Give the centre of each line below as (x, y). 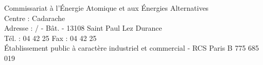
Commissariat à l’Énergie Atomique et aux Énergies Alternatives (107, 8)
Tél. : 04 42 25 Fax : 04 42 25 (50, 38)
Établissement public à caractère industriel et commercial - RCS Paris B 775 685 (132, 48)
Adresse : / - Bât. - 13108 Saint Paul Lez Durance (83, 28)
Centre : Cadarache (35, 18)
